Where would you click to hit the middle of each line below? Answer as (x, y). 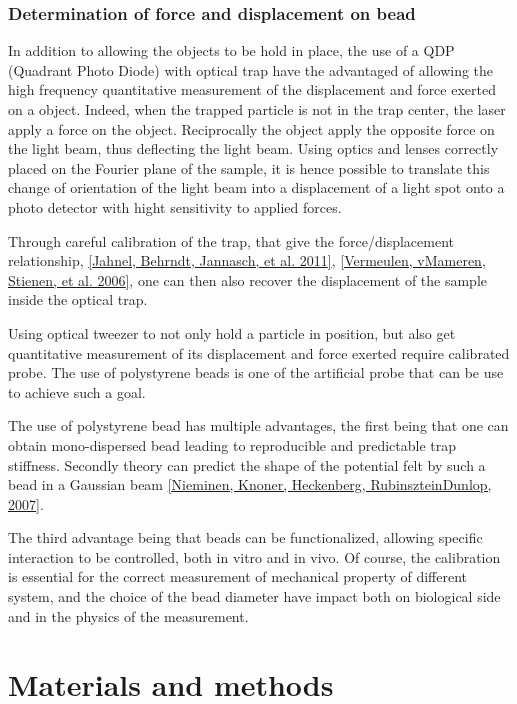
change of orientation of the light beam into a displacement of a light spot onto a (256, 187)
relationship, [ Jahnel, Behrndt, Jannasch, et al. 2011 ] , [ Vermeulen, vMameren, (247, 260)
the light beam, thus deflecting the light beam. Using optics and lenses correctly (253, 148)
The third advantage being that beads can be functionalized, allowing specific (245, 537)
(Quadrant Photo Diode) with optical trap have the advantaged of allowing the (251, 69)
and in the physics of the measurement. (128, 615)
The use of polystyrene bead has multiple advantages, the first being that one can (258, 425)
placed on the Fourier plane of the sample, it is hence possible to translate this (249, 167)
